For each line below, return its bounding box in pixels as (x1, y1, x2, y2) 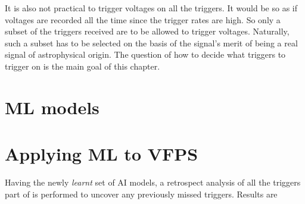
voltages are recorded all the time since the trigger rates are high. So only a (5, 13, 281, 26)
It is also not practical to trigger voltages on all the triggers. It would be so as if (5, 2, 298, 14)
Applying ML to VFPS (5, 142, 198, 166)
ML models (5, 95, 99, 119)
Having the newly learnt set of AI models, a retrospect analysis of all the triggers (5, 176, 301, 189)
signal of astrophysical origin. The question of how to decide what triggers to (5, 48, 286, 61)
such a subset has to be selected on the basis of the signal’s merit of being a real (5, 36, 298, 49)
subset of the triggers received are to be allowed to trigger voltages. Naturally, (5, 25, 290, 37)
